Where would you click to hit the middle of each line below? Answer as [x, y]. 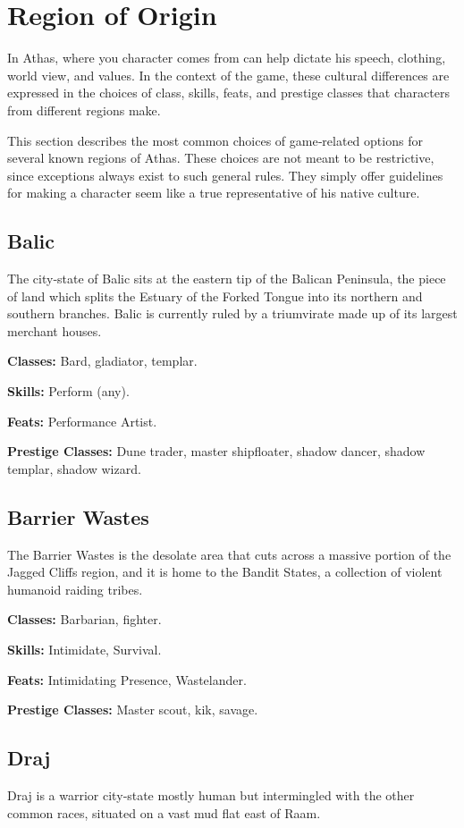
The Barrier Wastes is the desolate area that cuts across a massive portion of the [229, 554]
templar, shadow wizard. [74, 468]
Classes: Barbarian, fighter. [84, 619]
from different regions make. [84, 110]
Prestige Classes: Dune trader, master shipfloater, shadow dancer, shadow [216, 451]
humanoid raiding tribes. [75, 589]
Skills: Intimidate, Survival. [84, 649]
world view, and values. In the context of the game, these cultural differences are [228, 75]
